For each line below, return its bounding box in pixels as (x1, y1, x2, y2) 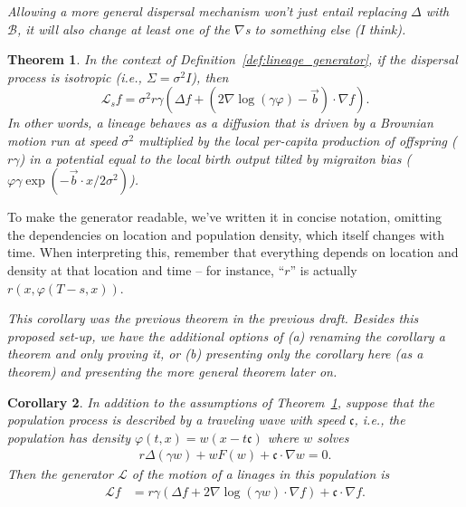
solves (317, 427, 349, 446)
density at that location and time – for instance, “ (7, 260, 285, 279)
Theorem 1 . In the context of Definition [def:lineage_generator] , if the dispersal (7, 50, 458, 69)
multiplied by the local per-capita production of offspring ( (138, 130, 457, 149)
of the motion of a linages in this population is (131, 464, 390, 483)
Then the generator (7, 464, 113, 483)
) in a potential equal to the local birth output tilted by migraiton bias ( (19, 148, 412, 167)
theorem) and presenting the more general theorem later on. (7, 361, 338, 380)
